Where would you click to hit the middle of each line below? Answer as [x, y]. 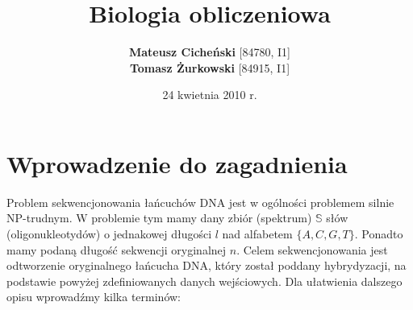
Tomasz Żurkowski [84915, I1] [210, 67]
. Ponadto [379, 234]
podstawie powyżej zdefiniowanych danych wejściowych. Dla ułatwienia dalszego [204, 281]
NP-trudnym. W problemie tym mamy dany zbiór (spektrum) [159, 218]
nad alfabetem [257, 234]
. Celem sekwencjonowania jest [312, 249]
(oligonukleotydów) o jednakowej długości [109, 234]
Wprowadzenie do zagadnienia [177, 163]
